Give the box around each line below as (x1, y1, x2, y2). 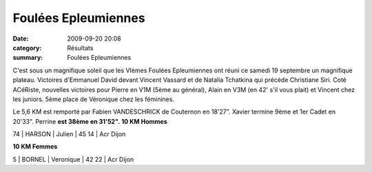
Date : (12, 34, 29, 43)
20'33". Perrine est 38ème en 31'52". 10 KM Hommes (12, 117, 168, 125)
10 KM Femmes (12, 142, 58, 151)
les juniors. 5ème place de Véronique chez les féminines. (12, 95, 175, 103)
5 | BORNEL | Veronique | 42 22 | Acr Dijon (12, 155, 134, 163)
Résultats (67, 43, 94, 52)
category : (12, 43, 42, 52)
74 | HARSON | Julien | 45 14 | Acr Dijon (12, 130, 126, 138)
